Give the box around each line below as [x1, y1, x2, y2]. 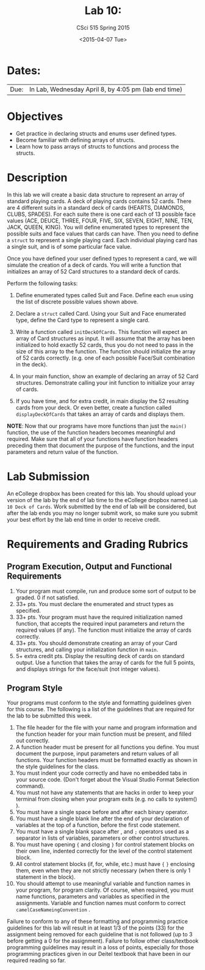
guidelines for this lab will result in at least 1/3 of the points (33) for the [7, 924, 185, 931]
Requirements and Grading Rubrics [7, 537, 189, 551]
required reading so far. [7, 957, 67, 964]
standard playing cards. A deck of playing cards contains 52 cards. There [7, 197, 192, 205]
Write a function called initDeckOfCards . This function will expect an [15, 328, 188, 335]
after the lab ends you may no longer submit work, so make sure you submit [7, 509, 198, 517]
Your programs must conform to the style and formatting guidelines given [7, 699, 192, 706]
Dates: [7, 64, 41, 77]
